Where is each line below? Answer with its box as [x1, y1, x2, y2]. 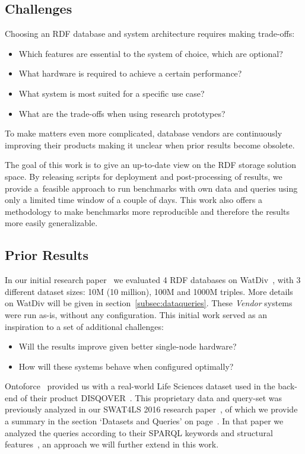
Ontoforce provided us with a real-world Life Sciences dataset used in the [5, 380, 275, 392]
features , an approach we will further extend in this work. [5, 438, 219, 450]
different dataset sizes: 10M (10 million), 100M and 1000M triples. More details [5, 285, 293, 297]
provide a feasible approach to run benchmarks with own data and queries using [5, 182, 298, 194]
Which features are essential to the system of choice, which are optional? [18, 47, 283, 59]
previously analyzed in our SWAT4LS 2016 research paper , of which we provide [5, 403, 298, 415]
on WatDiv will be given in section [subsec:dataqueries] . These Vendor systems [5, 297, 293, 309]
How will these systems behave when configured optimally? [18, 360, 234, 372]
